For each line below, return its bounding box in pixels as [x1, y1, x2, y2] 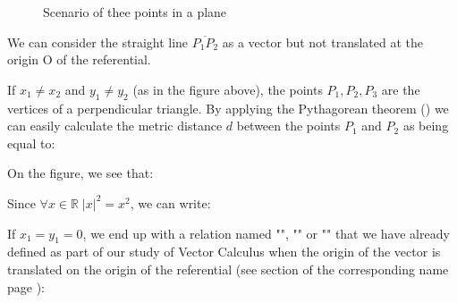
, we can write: [130, 193, 211, 212]
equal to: [7, 133, 55, 152]
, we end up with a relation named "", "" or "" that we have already [82, 223, 450, 242]
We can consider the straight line [7, 32, 189, 51]
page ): [7, 277, 45, 296]
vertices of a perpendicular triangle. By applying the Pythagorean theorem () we [7, 98, 449, 117]
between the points [236, 116, 341, 135]
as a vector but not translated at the [222, 32, 423, 51]
